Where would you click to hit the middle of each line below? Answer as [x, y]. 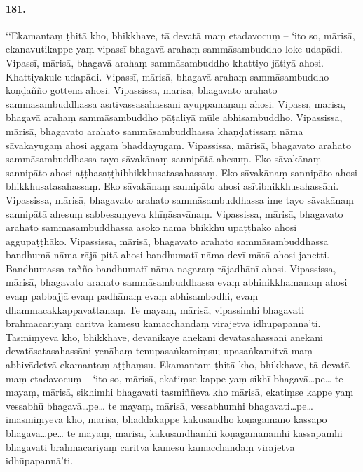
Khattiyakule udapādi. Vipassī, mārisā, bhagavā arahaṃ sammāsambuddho [167, 76]
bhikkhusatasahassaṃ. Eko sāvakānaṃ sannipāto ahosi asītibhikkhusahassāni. [172, 186]
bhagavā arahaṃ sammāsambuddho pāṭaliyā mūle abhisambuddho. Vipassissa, [174, 117]
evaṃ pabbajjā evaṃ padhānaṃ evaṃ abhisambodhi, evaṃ [132, 296]
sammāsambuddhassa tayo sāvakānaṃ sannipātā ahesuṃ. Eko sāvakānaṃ [164, 159]
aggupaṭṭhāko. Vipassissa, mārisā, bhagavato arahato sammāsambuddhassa [167, 241]
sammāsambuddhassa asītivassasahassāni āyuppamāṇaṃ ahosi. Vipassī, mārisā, [176, 103]
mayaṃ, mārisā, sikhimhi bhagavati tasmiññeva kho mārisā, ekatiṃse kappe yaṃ [180, 392]
